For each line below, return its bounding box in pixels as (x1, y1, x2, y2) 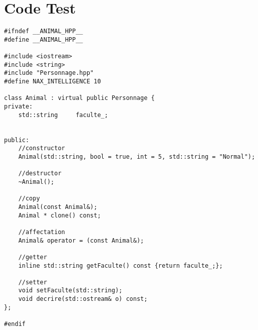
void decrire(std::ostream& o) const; (18, 295, 148, 303)
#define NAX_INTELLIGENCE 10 (4, 78, 101, 85)
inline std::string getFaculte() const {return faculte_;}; (18, 262, 223, 269)
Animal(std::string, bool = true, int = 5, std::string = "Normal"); (18, 153, 255, 160)
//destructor (18, 170, 62, 177)
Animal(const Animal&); (18, 203, 98, 210)
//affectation (18, 228, 65, 236)
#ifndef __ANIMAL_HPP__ (4, 28, 83, 35)
